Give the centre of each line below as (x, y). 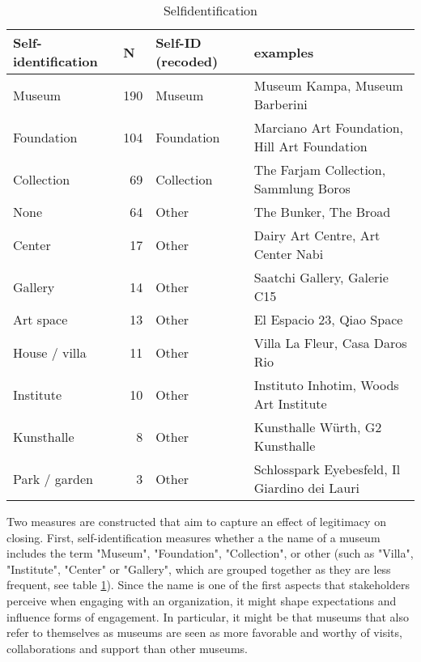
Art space (40, 319)
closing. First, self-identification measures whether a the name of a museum (193, 537)
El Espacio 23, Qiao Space (328, 319)
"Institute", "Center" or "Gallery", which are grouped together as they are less (199, 569)
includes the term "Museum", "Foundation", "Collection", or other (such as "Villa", (210, 553)
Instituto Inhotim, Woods (326, 385)
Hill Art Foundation (310, 146)
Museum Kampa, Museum (328, 85)
